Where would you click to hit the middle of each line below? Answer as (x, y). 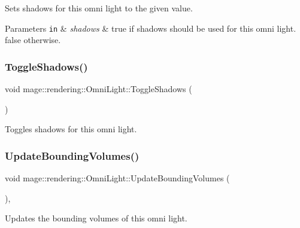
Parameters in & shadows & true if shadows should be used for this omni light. (151, 28)
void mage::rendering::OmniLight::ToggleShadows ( (99, 89)
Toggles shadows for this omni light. (71, 129)
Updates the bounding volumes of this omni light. (96, 218)
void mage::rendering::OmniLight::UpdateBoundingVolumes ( (117, 178)
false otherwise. (33, 40)
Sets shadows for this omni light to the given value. (99, 8)
